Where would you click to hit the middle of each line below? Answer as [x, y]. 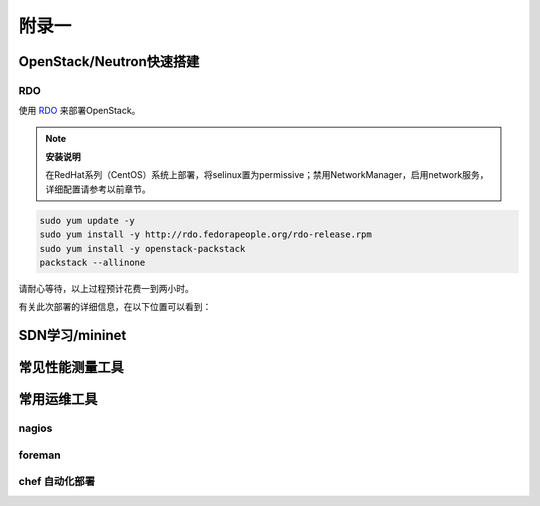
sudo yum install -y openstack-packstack [142, 248]
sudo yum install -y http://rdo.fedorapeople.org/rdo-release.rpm [205, 234]
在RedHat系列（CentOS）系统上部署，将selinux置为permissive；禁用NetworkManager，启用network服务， [267, 175]
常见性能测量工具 [71, 367]
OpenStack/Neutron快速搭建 [109, 61]
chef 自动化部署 [56, 482]
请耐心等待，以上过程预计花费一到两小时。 [106, 289]
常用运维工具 [58, 399]
